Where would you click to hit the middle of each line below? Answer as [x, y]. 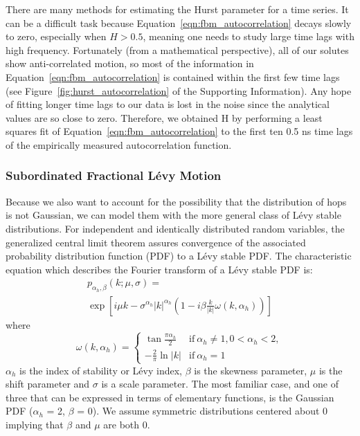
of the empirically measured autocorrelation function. [119, 144]
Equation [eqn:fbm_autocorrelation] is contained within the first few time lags [173, 76]
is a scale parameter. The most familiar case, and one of [220, 384]
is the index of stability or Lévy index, [101, 370]
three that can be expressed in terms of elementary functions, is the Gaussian [170, 397]
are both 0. [127, 425]
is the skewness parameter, [251, 370]
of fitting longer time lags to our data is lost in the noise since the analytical [168, 104]
